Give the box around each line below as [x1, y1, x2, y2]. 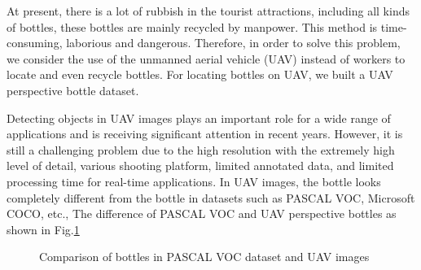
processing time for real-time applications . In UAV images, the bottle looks [7, 172, 381, 189]
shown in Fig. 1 [7, 220, 80, 237]
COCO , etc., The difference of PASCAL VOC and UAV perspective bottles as [7, 205, 397, 222]
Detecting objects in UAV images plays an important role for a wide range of [7, 109, 391, 126]
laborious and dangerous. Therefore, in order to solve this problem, [66, 34, 401, 51]
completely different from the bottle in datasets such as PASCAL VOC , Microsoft [7, 189, 415, 206]
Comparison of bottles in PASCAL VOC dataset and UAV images [39, 248, 370, 265]
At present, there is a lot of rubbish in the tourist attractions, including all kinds [7, 2, 410, 19]
